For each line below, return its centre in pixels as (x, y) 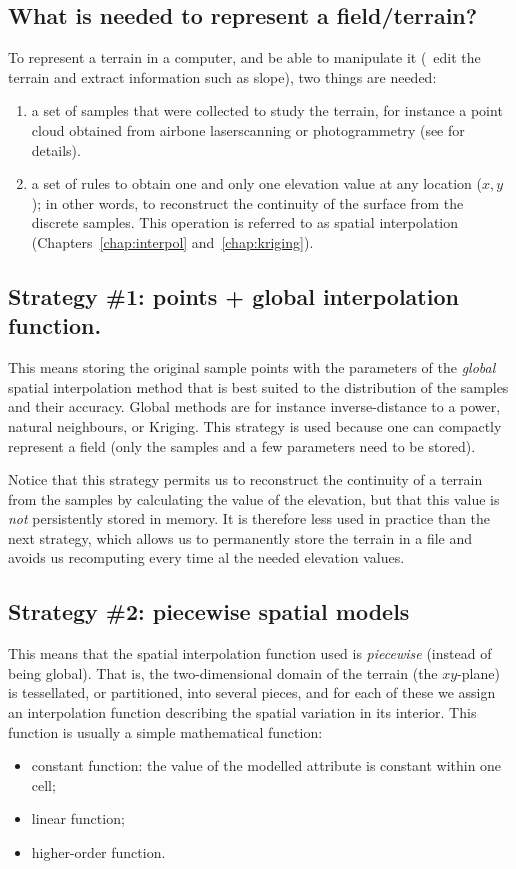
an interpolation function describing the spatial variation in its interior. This (242, 712)
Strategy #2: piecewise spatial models (209, 611)
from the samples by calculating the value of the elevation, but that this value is (254, 498)
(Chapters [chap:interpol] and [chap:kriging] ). (172, 241)
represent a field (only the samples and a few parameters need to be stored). (242, 445)
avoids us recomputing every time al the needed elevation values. (206, 557)
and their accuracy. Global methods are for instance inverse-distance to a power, (254, 406)
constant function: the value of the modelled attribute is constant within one (266, 765)
